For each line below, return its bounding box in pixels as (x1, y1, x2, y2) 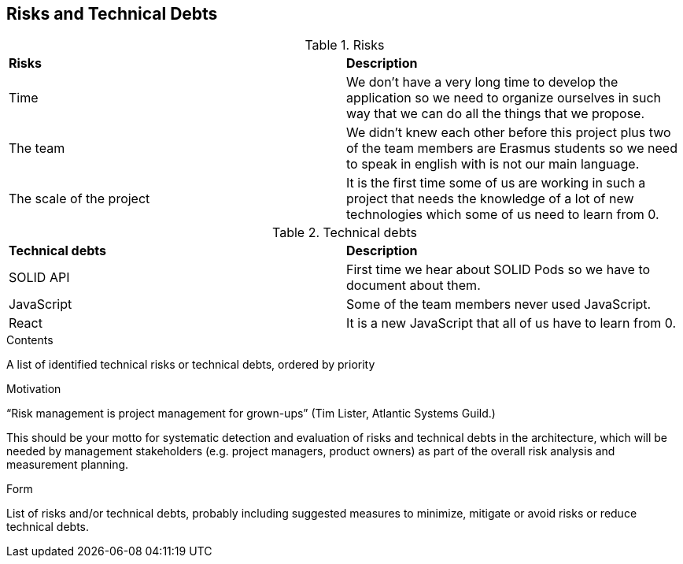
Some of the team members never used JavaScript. (346, 296, 652, 313)
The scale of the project (9, 191, 150, 207)
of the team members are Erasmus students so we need (346, 140, 677, 157)
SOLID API (9, 269, 70, 286)
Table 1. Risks (305, 37, 385, 54)
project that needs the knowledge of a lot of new (346, 191, 634, 207)
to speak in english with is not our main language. (346, 156, 640, 173)
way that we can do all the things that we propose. (346, 106, 645, 122)
